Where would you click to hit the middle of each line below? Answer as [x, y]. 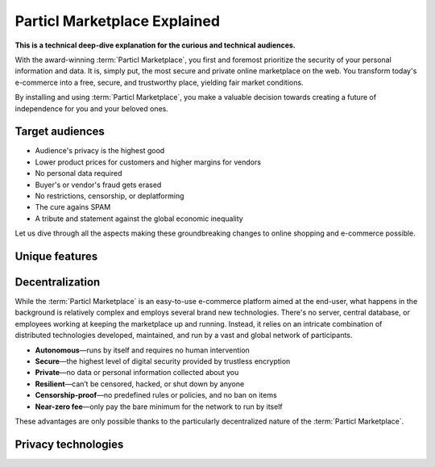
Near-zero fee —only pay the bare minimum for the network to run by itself [159, 407]
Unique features [56, 256]
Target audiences [60, 132]
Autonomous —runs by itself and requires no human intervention [142, 350]
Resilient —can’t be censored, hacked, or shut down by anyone [140, 384]
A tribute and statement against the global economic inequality [139, 219]
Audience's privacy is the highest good [100, 151]
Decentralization [58, 282]
